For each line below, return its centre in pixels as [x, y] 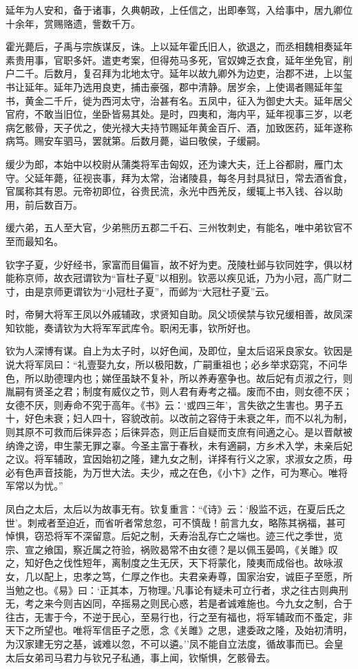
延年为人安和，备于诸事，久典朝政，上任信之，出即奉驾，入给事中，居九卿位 [179, 10]
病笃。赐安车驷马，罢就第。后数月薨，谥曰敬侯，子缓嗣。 [136, 141]
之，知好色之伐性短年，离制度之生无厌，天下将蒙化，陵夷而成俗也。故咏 [169, 563]
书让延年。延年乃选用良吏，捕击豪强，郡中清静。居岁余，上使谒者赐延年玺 [174, 86]
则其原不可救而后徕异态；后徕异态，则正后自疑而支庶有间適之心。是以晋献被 [179, 432]
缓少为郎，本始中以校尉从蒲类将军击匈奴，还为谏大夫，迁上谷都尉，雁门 [169, 163]
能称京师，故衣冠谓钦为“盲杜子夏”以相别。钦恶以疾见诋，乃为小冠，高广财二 [179, 278]
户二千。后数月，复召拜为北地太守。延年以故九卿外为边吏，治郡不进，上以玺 [179, 73]
